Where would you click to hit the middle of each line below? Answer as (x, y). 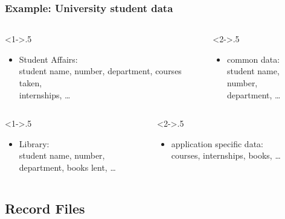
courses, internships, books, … (226, 155)
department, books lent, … (67, 167)
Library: (34, 143)
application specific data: (217, 143)
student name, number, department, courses (100, 71)
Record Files (45, 208)
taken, (30, 83)
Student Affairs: (48, 59)
